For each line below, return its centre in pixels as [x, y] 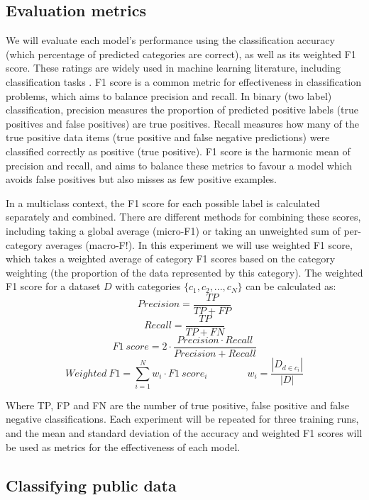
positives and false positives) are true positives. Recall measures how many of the [182, 123]
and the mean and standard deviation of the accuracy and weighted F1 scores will [184, 433]
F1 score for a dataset [53, 286]
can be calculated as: [291, 286]
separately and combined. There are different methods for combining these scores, [183, 217]
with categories [148, 286]
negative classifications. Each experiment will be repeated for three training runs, [182, 419]
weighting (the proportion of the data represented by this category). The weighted [184, 272]
